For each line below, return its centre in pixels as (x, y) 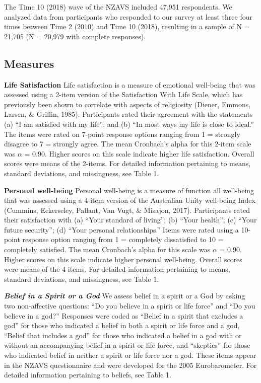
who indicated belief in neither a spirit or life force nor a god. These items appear (130, 355)
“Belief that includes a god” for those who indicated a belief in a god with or (123, 335)
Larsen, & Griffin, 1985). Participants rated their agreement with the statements (128, 114)
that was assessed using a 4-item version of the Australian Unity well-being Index (130, 200)
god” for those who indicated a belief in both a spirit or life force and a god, (122, 325)
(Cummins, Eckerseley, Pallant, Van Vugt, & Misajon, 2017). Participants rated (127, 210)
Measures (29, 63)
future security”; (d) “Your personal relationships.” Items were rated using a (121, 229)
